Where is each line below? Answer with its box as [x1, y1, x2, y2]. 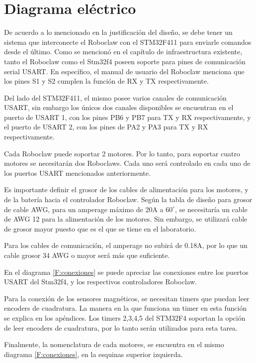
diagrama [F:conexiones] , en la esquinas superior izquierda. [4, 349, 183, 359]
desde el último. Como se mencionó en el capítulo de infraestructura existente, [4, 46, 243, 57]
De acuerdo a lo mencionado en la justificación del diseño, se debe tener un [4, 27, 233, 37]
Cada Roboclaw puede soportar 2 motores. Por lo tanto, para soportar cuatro [4, 148, 241, 158]
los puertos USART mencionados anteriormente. [4, 167, 151, 178]
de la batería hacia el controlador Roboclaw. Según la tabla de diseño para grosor [4, 194, 253, 205]
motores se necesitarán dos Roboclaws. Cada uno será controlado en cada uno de [4, 158, 251, 168]
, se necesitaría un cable [175, 204, 248, 214]
